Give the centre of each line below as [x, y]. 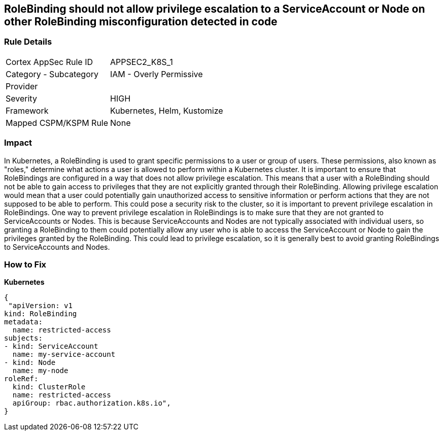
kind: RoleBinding [41, 314]
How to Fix [25, 264]
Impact [18, 143]
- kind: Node [30, 363]
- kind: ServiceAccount [51, 346]
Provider [22, 86]
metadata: [23, 322]
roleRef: [21, 379]
